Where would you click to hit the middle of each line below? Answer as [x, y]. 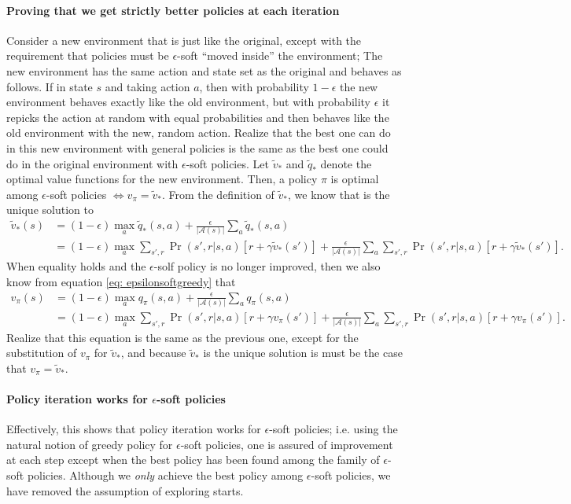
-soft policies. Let [227, 163]
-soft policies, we [351, 475]
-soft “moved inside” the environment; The [280, 55]
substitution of [42, 353]
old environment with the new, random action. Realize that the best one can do [199, 132]
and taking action [147, 86]
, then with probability [254, 86]
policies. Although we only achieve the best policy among [165, 475]
